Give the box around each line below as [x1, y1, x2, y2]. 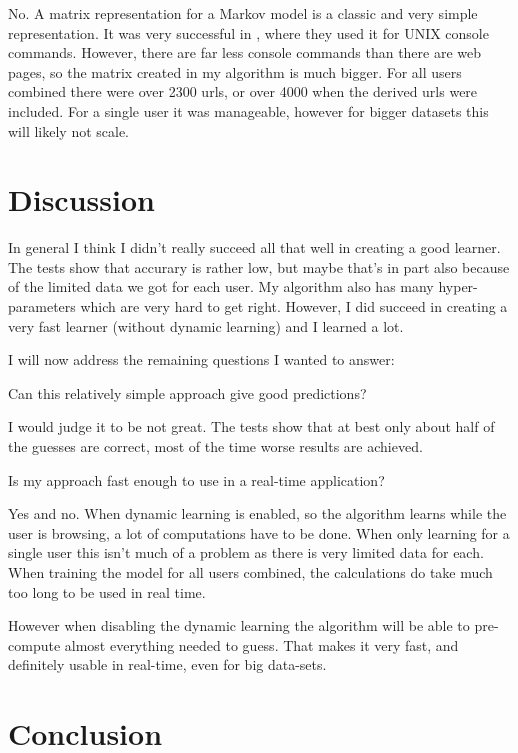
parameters [8, 296, 76, 317]
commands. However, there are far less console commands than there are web [8, 42, 482, 63]
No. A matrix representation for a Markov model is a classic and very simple [8, 3, 478, 23]
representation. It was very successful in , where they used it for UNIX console [8, 22, 489, 43]
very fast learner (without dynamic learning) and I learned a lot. [8, 315, 404, 336]
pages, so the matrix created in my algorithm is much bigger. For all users [8, 61, 462, 82]
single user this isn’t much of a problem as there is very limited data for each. [8, 542, 484, 563]
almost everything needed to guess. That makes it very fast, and [64, 634, 459, 655]
